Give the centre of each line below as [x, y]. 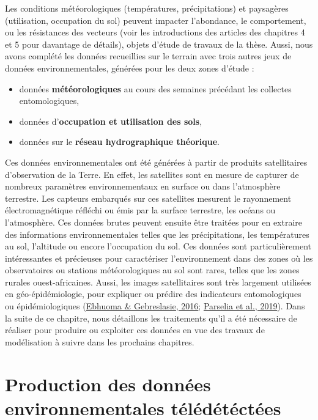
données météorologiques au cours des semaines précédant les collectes [155, 88]
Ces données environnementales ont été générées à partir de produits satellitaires [156, 162]
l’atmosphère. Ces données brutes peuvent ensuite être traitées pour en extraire [154, 222]
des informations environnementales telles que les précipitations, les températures [157, 234]
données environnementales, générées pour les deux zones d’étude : [130, 68]
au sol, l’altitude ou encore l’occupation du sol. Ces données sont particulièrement [158, 246]
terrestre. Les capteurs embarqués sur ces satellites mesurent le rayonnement [148, 198]
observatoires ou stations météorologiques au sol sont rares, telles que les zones [152, 270]
